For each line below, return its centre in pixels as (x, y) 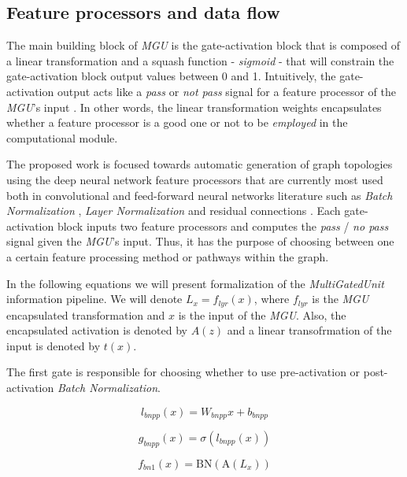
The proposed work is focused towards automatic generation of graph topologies (200, 164)
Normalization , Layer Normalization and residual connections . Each (174, 211)
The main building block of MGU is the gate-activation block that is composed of (203, 45)
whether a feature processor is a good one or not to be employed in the (177, 122)
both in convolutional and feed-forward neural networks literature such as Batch (200, 195)
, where (272, 299)
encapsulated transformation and (86, 314)
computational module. (62, 137)
